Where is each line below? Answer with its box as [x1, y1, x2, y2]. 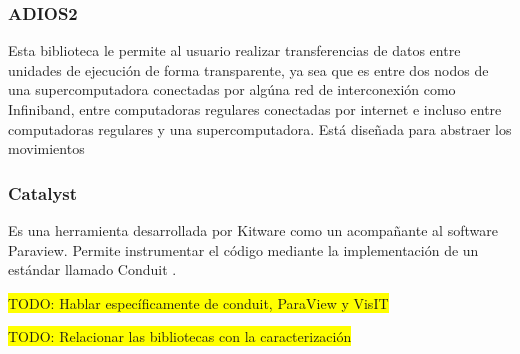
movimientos [8, 138, 85, 159]
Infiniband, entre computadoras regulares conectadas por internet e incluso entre [8, 99, 502, 119]
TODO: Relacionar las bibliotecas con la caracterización [8, 326, 352, 347]
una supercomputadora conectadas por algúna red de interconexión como [8, 79, 456, 100]
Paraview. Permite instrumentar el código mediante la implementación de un [8, 239, 479, 260]
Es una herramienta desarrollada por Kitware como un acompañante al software [8, 220, 498, 240]
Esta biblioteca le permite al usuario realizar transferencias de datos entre [8, 40, 461, 61]
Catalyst [8, 180, 78, 205]
